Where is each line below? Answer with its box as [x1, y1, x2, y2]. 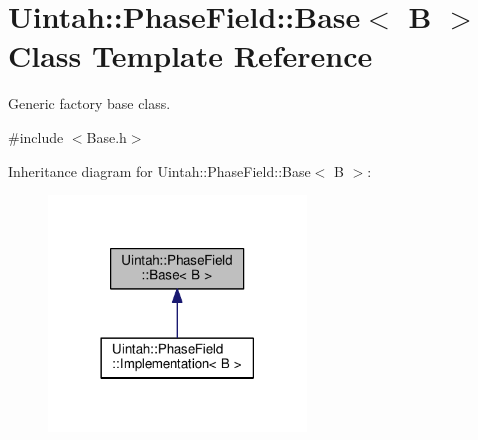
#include [8, 126, 64, 147]
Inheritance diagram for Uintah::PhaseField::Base [8, 160, 311, 181]
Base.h [86, 126, 127, 147]
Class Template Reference [8, 35, 373, 76]
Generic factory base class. [8, 93, 171, 114]
